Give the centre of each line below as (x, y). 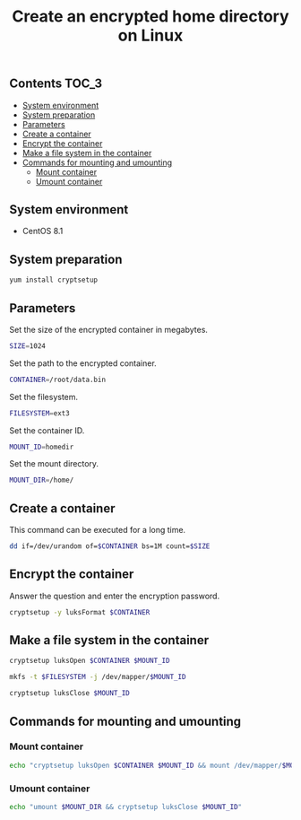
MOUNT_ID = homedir (42, 447)
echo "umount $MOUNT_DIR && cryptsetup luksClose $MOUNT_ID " (126, 807)
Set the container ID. (47, 430)
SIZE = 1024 (28, 346)
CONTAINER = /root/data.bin (57, 379)
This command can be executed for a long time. (98, 530)
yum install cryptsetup (54, 280)
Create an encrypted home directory (150, 17)
